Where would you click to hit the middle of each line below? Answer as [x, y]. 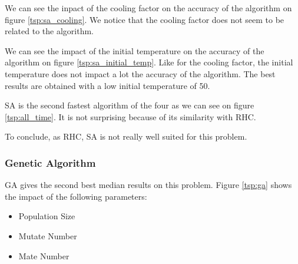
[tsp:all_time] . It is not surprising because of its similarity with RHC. [130, 116]
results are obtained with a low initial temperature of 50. [107, 85]
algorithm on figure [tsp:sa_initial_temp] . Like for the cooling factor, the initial [149, 62]
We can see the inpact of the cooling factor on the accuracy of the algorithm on [148, 8]
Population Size [47, 216]
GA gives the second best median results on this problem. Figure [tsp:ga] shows [148, 185]
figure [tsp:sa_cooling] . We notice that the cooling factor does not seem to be [145, 19]
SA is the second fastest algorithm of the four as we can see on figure [130, 105]
